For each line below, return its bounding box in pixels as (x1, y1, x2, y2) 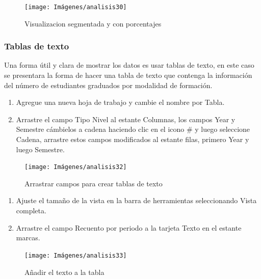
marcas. (16, 232, 40, 243)
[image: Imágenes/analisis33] (24, 252, 127, 259)
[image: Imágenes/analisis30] (24, 4, 127, 11)
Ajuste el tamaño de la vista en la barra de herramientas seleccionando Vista (16, 195, 257, 206)
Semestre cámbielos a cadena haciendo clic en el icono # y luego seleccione (16, 124, 250, 134)
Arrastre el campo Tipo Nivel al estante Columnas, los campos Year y (16, 114, 236, 124)
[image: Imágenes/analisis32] (24, 163, 127, 171)
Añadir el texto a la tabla (24, 266, 105, 277)
